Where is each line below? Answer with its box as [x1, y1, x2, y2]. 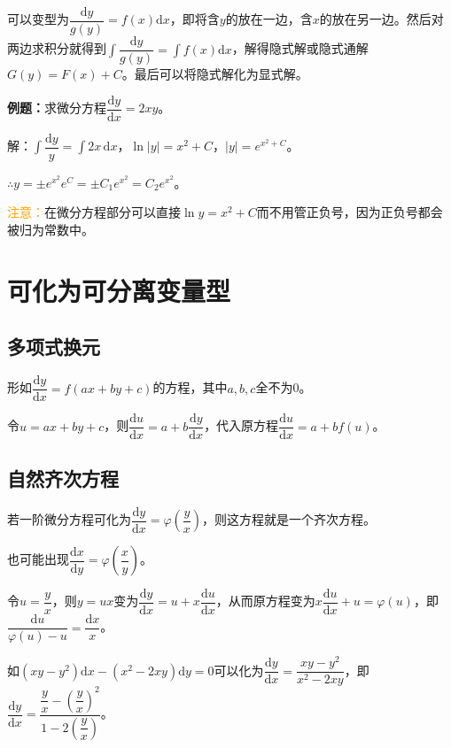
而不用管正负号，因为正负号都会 [256, 203, 443, 221]
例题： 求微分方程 [7, 98, 106, 117]
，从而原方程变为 [215, 591, 315, 610]
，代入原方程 [204, 416, 279, 435]
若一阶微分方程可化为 [7, 510, 131, 528]
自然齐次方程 [7, 464, 119, 491]
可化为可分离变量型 [7, 272, 231, 308]
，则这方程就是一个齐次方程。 [202, 510, 377, 528]
